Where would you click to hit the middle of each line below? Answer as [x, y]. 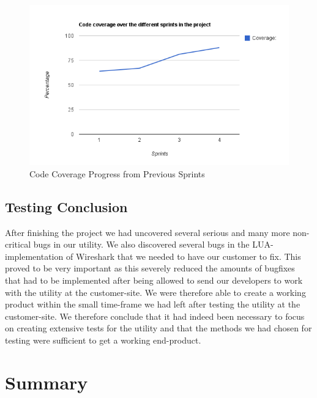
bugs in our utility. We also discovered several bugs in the [141, 244]
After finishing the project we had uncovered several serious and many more [147, 232]
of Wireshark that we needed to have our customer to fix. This [183, 256]
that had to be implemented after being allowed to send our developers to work [154, 280]
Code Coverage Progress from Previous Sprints [117, 173]
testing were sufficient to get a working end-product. [103, 340]
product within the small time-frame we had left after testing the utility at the [153, 304]
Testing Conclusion [66, 206]
